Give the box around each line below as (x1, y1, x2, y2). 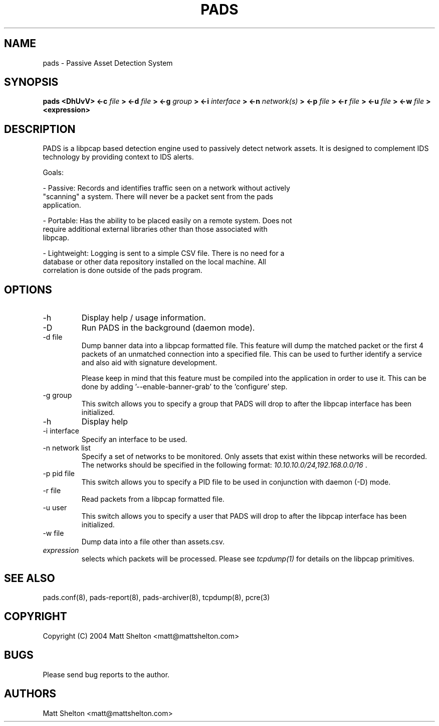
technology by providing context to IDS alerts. (43, 153, 194, 162)
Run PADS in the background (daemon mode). (81, 323, 255, 333)
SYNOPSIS (4, 76, 59, 89)
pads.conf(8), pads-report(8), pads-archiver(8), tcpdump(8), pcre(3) (43, 593, 270, 602)
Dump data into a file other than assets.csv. (81, 537, 225, 546)
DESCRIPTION (4, 122, 76, 135)
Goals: (43, 168, 64, 177)
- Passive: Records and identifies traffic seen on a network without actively (43, 184, 290, 193)
